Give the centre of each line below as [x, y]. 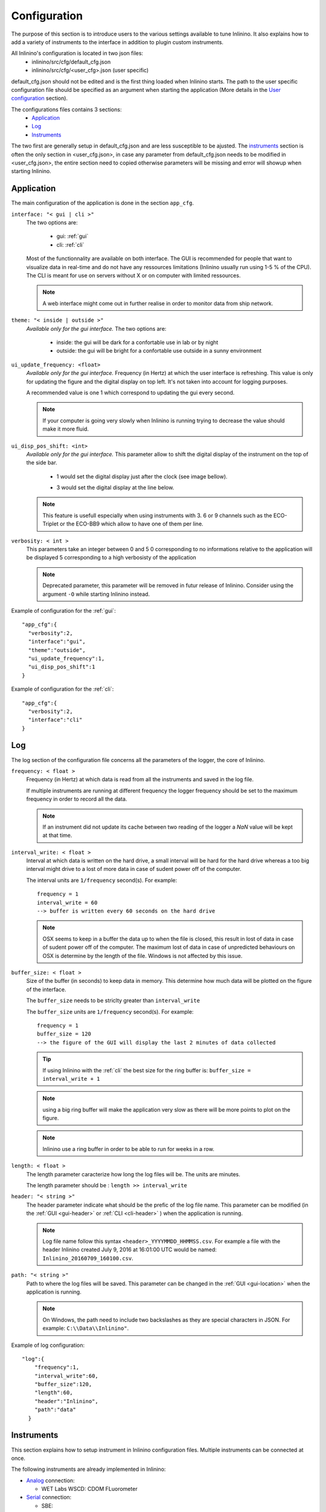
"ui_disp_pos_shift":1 [62, 667]
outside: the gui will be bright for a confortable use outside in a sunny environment [159, 351]
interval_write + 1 [71, 1079]
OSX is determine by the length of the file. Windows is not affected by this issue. [142, 956]
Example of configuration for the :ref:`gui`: [63, 610]
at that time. [57, 835]
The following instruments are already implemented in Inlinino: [88, 1469]
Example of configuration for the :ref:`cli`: [62, 689]
